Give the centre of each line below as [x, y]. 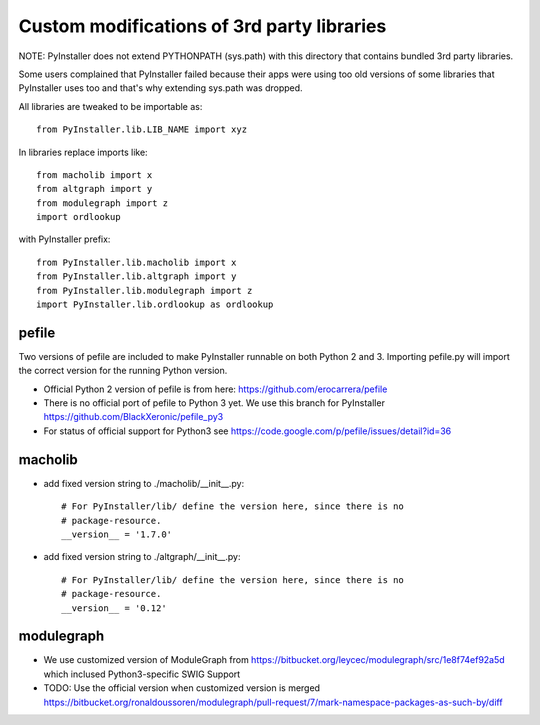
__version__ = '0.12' [114, 608]
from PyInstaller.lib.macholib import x [136, 262]
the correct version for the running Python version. [123, 371]
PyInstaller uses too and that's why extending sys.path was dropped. [161, 88]
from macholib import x [94, 174]
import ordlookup [78, 217]
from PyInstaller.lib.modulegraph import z [144, 290]
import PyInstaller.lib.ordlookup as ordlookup [155, 304]
